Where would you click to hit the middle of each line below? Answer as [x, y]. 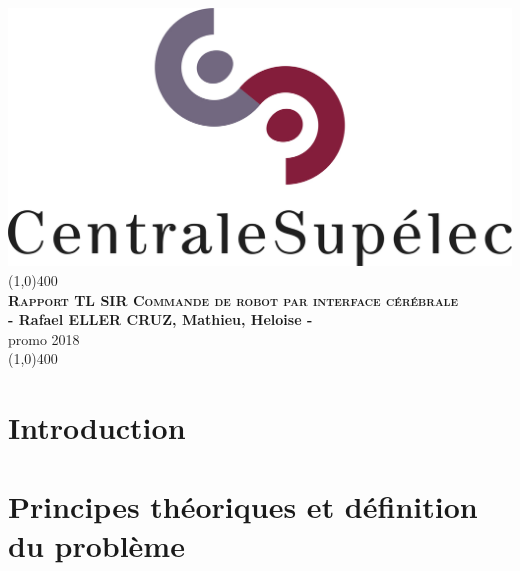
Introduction [97, 427]
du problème [96, 544]
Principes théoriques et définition [243, 505]
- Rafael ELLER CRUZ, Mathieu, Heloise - [160, 319]
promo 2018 [44, 338]
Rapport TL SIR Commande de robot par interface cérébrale [233, 299]
